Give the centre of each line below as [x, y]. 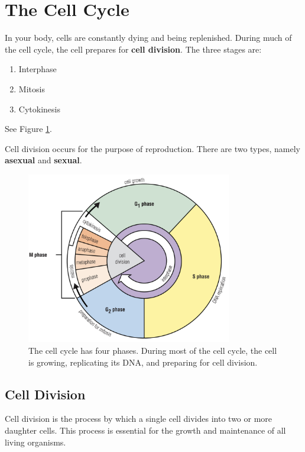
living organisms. [35, 442]
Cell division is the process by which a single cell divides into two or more [139, 419]
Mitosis [32, 88]
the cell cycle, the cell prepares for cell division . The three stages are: [133, 49]
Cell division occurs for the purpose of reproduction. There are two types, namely [152, 148]
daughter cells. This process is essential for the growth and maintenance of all [145, 430]
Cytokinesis [39, 109]
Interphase [38, 69]
